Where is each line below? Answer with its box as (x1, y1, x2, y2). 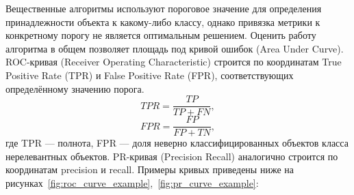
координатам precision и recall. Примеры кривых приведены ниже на (5, 162, 294, 177)
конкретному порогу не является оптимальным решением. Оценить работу (5, 28, 316, 42)
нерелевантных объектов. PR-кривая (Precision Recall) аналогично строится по (5, 149, 338, 163)
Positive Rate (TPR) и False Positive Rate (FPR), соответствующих (5, 67, 294, 82)
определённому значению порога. (5, 81, 144, 95)
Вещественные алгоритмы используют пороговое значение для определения (5, 1, 322, 15)
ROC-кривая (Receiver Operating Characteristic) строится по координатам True (5, 55, 342, 69)
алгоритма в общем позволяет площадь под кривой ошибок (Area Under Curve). (5, 41, 344, 55)
